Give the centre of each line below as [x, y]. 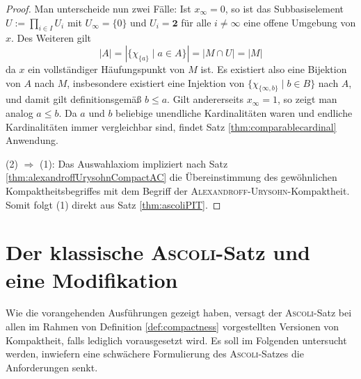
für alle [196, 22]
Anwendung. [32, 140]
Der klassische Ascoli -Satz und [158, 252]
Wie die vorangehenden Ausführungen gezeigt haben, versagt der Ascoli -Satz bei [179, 313]
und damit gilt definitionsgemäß [74, 99]
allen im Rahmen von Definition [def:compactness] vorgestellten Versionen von [173, 326]
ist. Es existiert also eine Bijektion [274, 68]
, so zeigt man [307, 99]
